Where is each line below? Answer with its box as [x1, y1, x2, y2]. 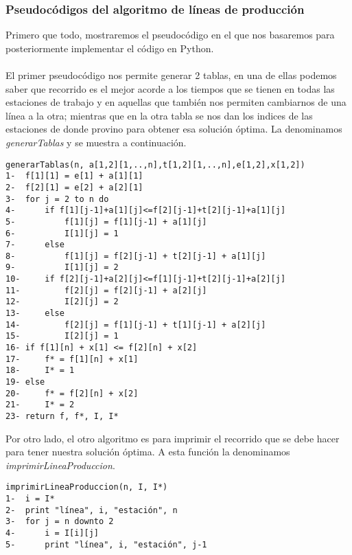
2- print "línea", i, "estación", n [5, 505, 178, 515]
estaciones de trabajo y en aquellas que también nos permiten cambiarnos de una [5, 95, 347, 109]
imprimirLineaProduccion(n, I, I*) [5, 482, 168, 492]
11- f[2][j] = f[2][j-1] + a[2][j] [5, 285, 207, 295]
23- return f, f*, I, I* [5, 411, 119, 421]
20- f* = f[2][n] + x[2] [5, 388, 139, 398]
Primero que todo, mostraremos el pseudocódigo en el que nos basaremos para [5, 27, 335, 42]
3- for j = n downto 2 [5, 517, 114, 527]
